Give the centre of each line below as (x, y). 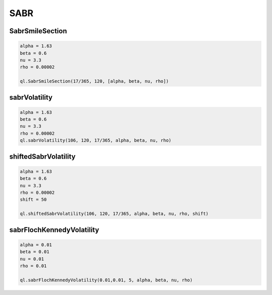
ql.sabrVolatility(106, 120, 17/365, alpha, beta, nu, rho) (96, 140)
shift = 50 (33, 200)
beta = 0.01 (35, 252)
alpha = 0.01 (36, 245)
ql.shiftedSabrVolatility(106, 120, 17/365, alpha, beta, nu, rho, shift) (114, 214)
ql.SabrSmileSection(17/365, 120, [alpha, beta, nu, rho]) (94, 81)
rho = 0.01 (33, 266)
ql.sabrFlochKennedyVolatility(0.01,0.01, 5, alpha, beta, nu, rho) (106, 280)
